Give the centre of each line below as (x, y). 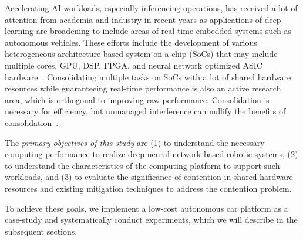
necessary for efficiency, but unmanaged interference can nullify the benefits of (145, 111)
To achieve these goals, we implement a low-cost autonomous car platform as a (147, 208)
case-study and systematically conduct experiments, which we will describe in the (151, 220)
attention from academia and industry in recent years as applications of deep (143, 19)
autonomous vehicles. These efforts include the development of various (131, 42)
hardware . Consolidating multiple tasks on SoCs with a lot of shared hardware (148, 77)
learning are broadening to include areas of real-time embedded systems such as (148, 31)
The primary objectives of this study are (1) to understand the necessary (135, 142)
